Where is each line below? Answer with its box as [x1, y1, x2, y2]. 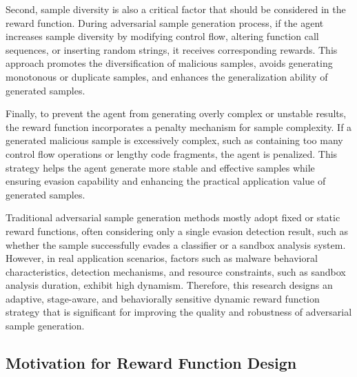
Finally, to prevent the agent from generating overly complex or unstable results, [6, 106, 347, 121]
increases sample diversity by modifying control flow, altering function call [6, 29, 319, 43]
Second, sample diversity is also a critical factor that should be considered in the [6, 2, 346, 16]
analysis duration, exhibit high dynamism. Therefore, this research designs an [6, 278, 333, 292]
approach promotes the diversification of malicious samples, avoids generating [6, 56, 333, 70]
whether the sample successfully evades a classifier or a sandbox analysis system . [6, 237, 346, 252]
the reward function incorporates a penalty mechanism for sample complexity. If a [6, 119, 352, 134]
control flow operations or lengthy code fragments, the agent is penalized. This [6, 146, 338, 161]
